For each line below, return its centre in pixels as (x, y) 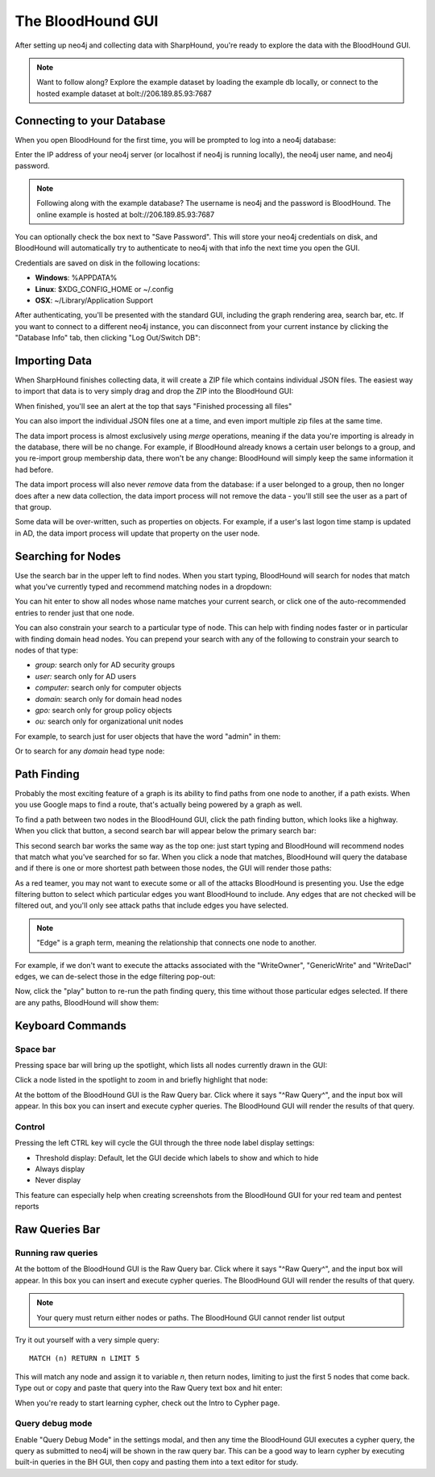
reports (27, 1207)
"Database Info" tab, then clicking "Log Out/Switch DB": (108, 338)
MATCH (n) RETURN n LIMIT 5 (85, 1358)
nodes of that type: (46, 650)
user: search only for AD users (86, 676)
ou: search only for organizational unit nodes (109, 721)
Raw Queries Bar (58, 1230)
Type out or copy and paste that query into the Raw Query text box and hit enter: (149, 1388)
